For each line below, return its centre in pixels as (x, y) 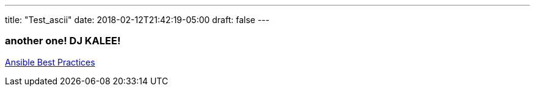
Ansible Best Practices (50, 62)
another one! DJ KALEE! (63, 41)
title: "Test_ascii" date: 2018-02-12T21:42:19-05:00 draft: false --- (137, 20)
